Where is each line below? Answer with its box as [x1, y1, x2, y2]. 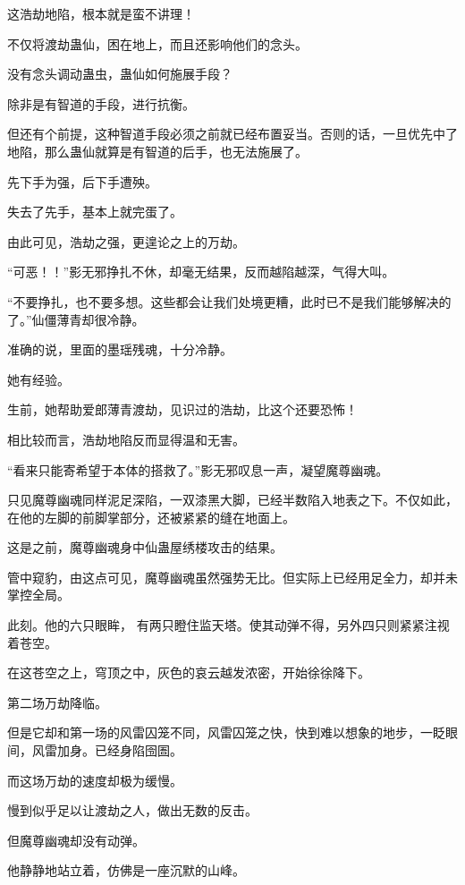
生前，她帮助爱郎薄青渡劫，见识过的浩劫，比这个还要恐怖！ [7, 400, 358, 419]
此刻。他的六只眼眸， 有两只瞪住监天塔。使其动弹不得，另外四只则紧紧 [7, 616, 425, 634]
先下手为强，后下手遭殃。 [7, 172, 157, 191]
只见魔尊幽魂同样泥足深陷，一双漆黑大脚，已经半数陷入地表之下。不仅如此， [7, 490, 458, 509]
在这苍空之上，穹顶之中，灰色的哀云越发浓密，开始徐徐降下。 [7, 663, 370, 682]
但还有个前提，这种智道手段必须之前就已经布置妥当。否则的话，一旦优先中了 [7, 124, 458, 143]
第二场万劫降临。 [7, 693, 107, 711]
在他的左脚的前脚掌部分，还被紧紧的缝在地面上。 [7, 507, 295, 526]
